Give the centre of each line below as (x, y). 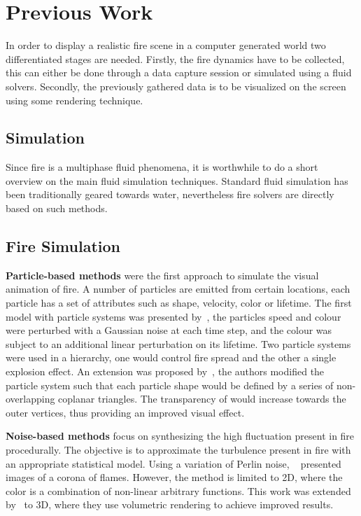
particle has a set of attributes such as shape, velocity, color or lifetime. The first (179, 303)
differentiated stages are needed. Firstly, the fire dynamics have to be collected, (175, 58)
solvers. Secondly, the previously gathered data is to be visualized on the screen (176, 86)
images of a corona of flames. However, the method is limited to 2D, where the (174, 477)
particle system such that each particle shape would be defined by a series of (170, 385)
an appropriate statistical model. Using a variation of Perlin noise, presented (174, 463)
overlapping (30, 399)
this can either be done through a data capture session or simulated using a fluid (179, 72)
